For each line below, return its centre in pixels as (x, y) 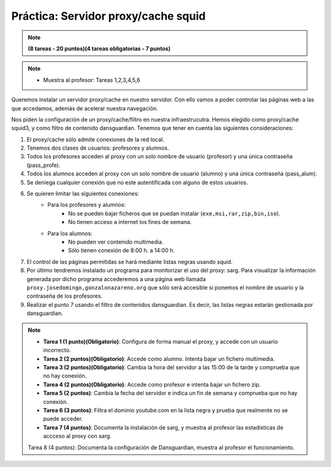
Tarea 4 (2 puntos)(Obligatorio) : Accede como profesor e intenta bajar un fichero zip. (152, 384)
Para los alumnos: (70, 233)
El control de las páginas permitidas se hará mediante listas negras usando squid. (130, 261)
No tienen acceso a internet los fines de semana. (130, 222)
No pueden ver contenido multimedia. (116, 242)
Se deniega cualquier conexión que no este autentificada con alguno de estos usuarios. (137, 182)
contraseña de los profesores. (65, 296)
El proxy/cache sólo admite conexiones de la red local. (96, 139)
